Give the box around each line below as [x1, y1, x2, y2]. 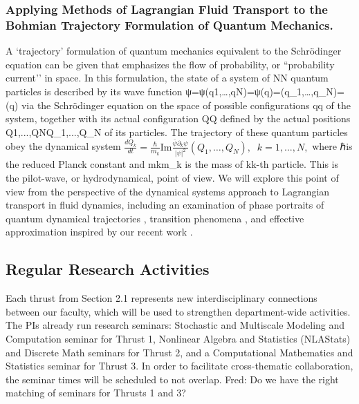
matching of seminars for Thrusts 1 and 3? [6, 385, 186, 400]
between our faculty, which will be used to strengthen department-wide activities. [6, 304, 351, 318]
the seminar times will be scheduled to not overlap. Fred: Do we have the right [6, 372, 339, 386]
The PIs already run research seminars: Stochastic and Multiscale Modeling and [6, 318, 345, 332]
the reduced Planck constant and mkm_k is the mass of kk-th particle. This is [6, 157, 338, 171]
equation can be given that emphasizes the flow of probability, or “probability [6, 57, 335, 71]
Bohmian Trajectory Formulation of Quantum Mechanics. [6, 16, 333, 33]
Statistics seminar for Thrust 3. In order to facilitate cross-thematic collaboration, [6, 358, 353, 373]
